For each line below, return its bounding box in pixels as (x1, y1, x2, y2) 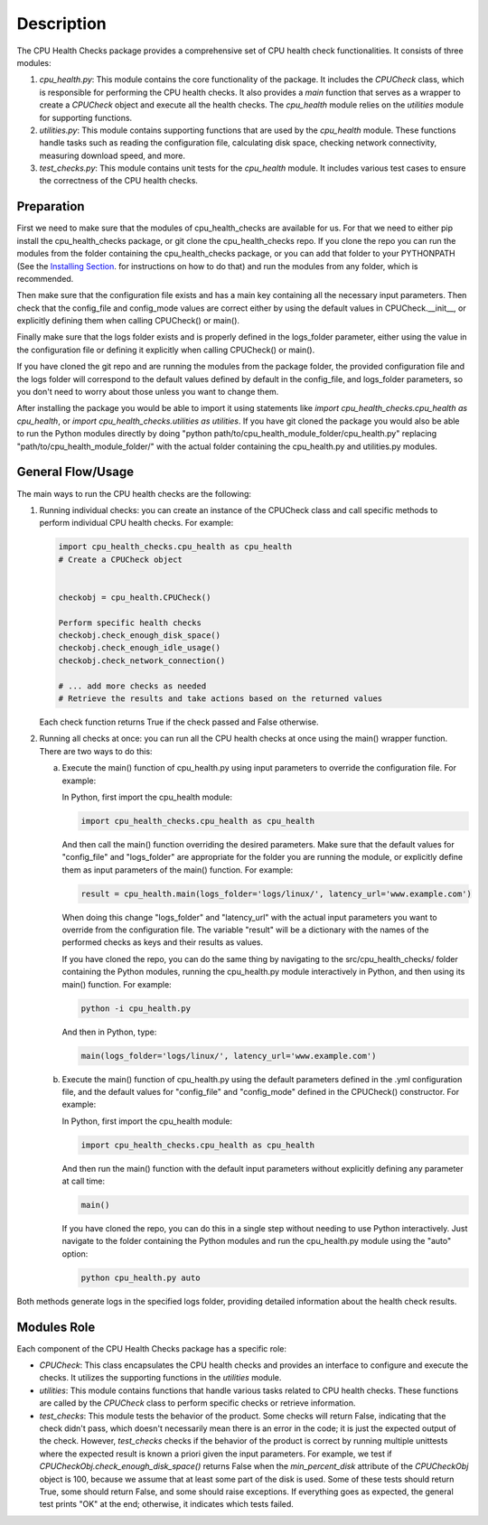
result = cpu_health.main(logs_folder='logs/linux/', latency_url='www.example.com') (80, 888, 472, 899)
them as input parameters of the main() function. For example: (61, 864, 294, 875)
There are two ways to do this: (39, 745, 153, 756)
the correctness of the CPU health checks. (39, 175, 199, 186)
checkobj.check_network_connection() (58, 655, 226, 666)
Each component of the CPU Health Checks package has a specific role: (16, 1343, 287, 1354)
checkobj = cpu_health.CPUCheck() (58, 592, 211, 603)
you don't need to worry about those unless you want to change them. (16, 387, 279, 398)
